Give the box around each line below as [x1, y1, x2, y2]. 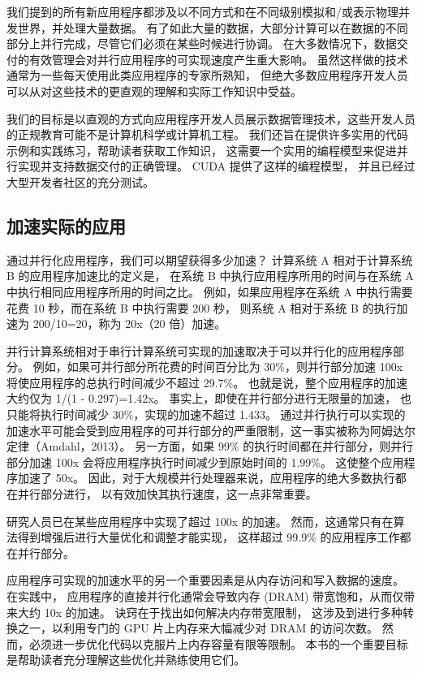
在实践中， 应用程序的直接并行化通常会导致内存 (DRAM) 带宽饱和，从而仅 [6, 588, 404, 605]
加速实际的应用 [6, 213, 126, 238]
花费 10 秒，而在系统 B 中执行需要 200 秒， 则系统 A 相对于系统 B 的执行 [6, 299, 397, 316]
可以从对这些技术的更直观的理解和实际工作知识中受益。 [6, 82, 302, 99]
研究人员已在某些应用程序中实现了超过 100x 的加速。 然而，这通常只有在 [6, 512, 394, 529]
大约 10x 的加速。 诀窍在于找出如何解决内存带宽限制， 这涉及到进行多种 [17, 603, 403, 620]
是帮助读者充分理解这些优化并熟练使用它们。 [6, 651, 245, 668]
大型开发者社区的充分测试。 [6, 173, 154, 190]
